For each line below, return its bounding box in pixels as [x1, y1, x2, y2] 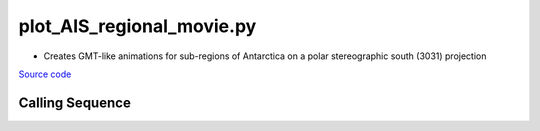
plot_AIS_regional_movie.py [18, 15, 257, 37]
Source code [18, 68, 72, 80]
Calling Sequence [18, 94, 132, 111]
